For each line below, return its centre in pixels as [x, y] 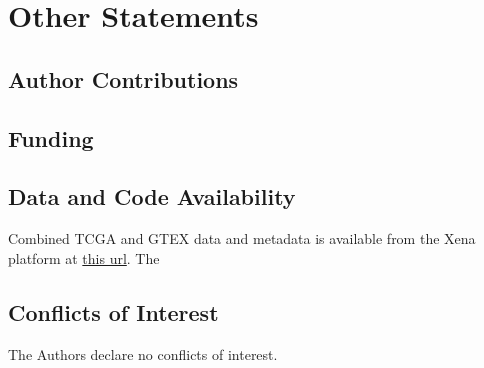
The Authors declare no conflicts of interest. [143, 353]
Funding [51, 137]
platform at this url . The [84, 257]
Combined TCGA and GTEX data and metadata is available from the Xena [242, 238]
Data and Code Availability [152, 196]
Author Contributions [123, 78]
